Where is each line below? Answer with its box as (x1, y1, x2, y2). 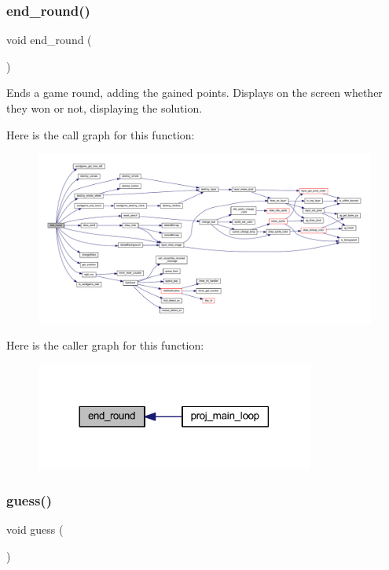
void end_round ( (6, 31, 92, 48)
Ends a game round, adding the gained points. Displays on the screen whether (6, 84, 383, 101)
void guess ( (6, 521, 64, 538)
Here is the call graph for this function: (6, 126, 195, 142)
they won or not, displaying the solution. (6, 100, 203, 116)
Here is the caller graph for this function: (6, 337, 204, 353)
